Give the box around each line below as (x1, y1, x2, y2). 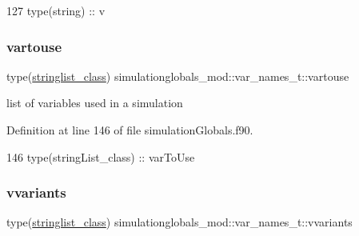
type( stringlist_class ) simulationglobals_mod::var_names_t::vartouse (6, 67, 349, 84)
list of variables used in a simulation (6, 94, 183, 111)
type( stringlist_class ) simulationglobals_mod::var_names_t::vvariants (6, 214, 353, 230)
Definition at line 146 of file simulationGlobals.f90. (6, 122, 253, 138)
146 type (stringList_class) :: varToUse (6, 148, 195, 165)
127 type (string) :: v (6, 2, 106, 18)
